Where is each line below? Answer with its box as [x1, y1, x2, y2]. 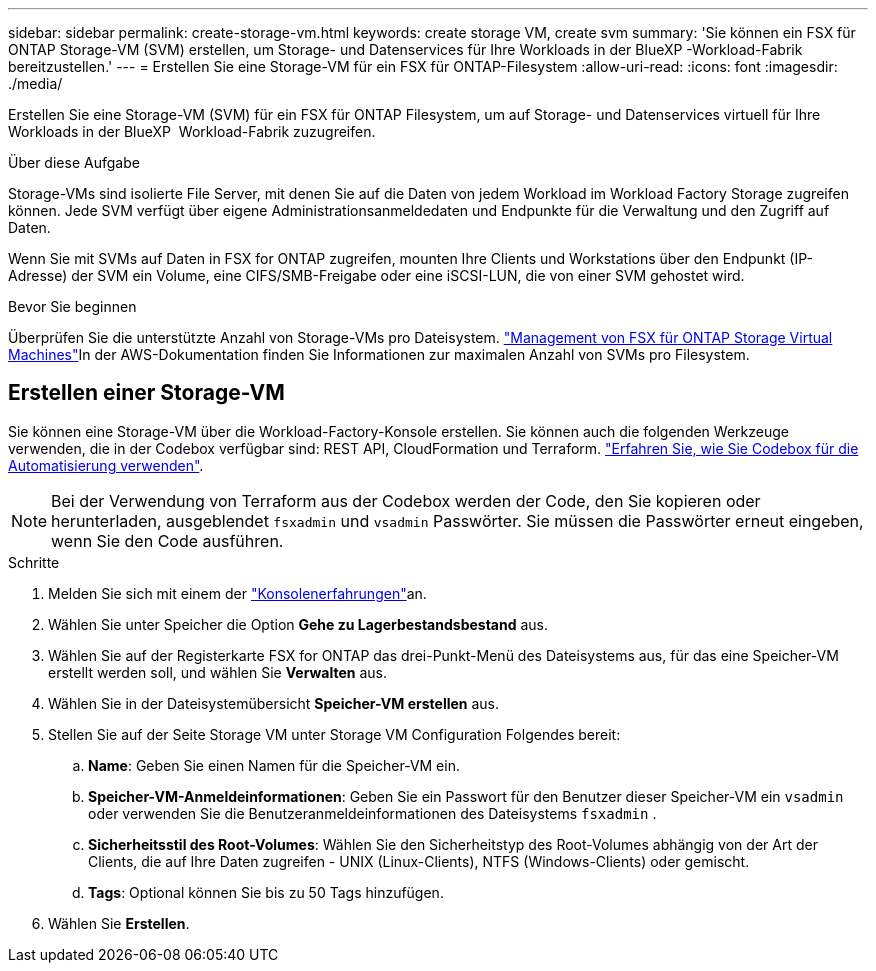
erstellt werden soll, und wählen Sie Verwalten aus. [48, 663, 388, 681]
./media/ [8, 75, 63, 92]
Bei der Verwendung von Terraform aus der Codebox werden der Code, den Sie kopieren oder [51, 490, 761, 511]
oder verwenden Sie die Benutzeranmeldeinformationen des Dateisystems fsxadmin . [88, 804, 657, 822]
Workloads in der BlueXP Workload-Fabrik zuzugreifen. [8, 123, 376, 140]
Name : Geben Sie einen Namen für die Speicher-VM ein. [88, 756, 460, 774]
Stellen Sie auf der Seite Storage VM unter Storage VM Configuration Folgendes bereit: [48, 725, 621, 743]
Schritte [8, 553, 60, 571]
